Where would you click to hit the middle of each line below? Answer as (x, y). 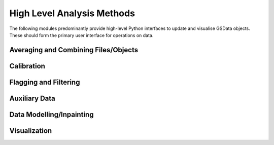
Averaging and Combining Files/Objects (74, 50)
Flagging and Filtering (45, 82)
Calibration (27, 66)
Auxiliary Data (32, 98)
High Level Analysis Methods (72, 13)
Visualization (31, 131)
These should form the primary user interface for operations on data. (81, 35)
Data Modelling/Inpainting (52, 114)
